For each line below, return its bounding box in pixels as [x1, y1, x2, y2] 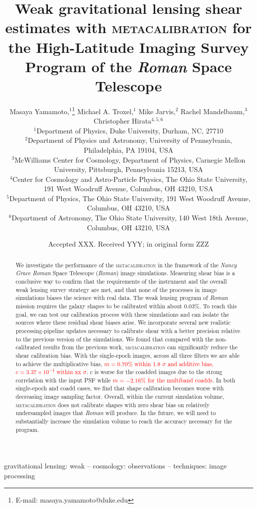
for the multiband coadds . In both [147, 376, 235, 384]
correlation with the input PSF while [15, 376, 111, 384]
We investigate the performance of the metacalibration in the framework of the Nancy [15, 260, 237, 269]
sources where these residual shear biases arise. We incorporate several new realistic [15, 318, 231, 327]
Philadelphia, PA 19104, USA [84, 144, 173, 155]
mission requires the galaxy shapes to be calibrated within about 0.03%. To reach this [15, 301, 237, 310]
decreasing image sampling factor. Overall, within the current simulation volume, [15, 392, 224, 401]
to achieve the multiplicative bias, [15, 359, 102, 368]
